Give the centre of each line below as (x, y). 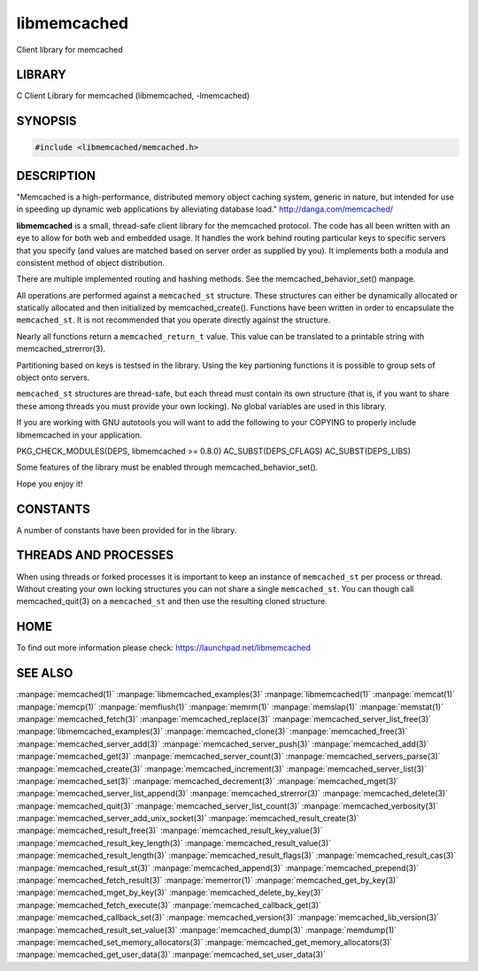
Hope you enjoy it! (50, 484)
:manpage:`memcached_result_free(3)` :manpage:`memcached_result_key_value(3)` (170, 831)
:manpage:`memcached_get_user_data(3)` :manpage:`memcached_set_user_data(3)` (171, 955)
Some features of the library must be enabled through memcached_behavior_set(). (167, 467)
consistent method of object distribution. (91, 262)
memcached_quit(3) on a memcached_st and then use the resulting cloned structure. (172, 602)
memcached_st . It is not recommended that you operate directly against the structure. (173, 320)
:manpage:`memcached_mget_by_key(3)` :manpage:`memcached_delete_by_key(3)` (170, 893)
